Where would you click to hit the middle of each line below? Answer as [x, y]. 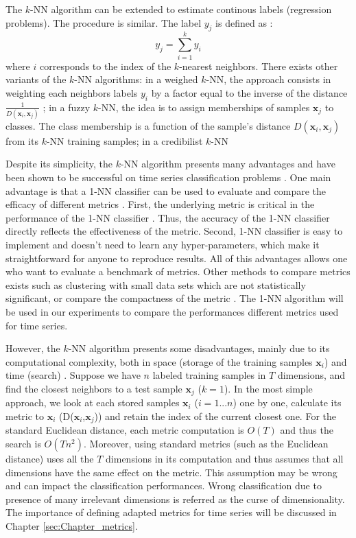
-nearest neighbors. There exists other [259, 66]
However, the [33, 348]
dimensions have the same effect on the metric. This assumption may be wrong [171, 472]
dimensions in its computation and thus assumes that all [225, 458]
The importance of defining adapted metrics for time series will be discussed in [171, 512]
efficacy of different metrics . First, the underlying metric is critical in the [160, 204]
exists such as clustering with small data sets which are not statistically [156, 284]
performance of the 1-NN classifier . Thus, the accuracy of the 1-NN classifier [168, 217]
